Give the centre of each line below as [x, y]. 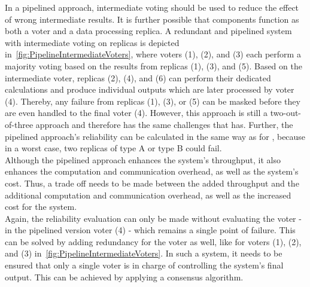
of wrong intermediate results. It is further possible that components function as [152, 19]
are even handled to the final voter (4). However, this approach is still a [136, 113]
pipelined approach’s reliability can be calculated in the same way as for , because [155, 136]
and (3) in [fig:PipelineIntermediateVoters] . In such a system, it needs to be [144, 253]
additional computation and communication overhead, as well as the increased [148, 195]
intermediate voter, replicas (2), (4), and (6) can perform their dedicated [138, 77]
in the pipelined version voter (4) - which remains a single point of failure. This [150, 230]
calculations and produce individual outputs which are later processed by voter [150, 89]
